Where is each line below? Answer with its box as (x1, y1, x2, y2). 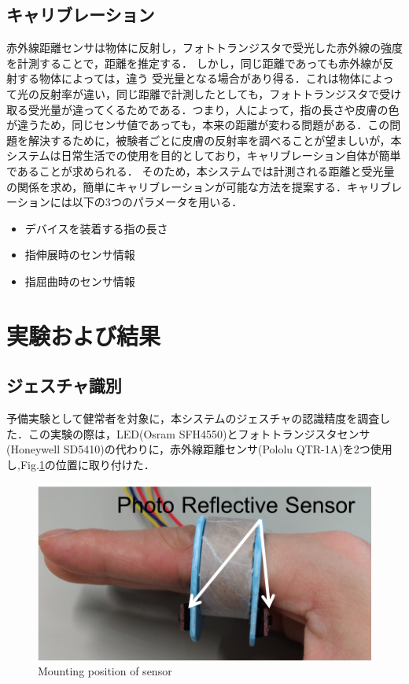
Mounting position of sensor (38, 663, 172, 679)
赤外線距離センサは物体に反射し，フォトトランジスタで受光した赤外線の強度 (6, 39, 403, 56)
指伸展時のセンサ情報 (24, 246, 135, 263)
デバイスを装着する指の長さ (24, 220, 168, 236)
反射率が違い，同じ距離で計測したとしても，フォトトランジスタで (39, 85, 380, 102)
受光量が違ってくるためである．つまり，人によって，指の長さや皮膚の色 (28, 101, 400, 117)
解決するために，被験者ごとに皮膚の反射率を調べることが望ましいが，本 (28, 131, 402, 148)
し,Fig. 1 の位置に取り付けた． (6, 456, 155, 472)
